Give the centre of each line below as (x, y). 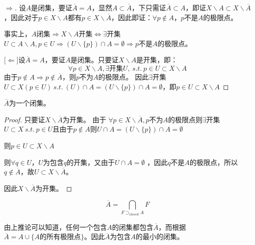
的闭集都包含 (133, 227)
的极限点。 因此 (124, 76)
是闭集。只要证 (94, 60)
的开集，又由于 (91, 162)
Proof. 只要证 (25, 119)
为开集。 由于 (84, 119)
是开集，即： (157, 60)
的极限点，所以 (214, 162)
